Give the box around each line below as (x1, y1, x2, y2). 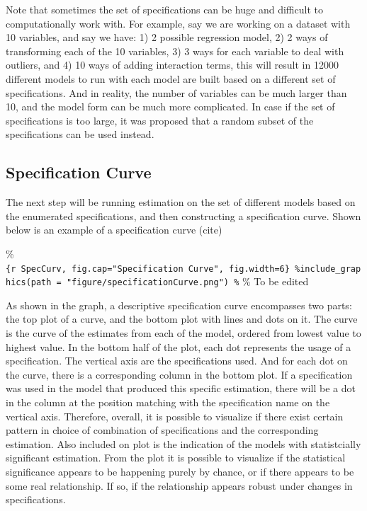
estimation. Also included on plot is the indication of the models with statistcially (6, 436, 361, 451)
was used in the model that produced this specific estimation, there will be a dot (6, 381, 356, 396)
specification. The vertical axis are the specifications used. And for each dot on (6, 353, 348, 368)
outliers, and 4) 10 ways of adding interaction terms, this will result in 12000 (6, 57, 339, 72)
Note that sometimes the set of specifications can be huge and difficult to (6, 2, 323, 16)
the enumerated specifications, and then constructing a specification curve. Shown (6, 208, 361, 223)
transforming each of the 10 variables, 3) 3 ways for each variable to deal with (6, 43, 344, 58)
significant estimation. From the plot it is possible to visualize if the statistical (6, 450, 346, 465)
